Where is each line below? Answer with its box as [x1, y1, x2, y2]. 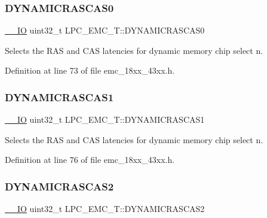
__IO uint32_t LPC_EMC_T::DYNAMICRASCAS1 [5, 113, 205, 126]
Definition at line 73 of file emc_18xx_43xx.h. [5, 64, 175, 77]
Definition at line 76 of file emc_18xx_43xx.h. [5, 153, 175, 166]
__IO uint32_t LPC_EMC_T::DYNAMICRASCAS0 [5, 24, 205, 37]
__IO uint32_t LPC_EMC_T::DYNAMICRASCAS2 [5, 202, 205, 215]
